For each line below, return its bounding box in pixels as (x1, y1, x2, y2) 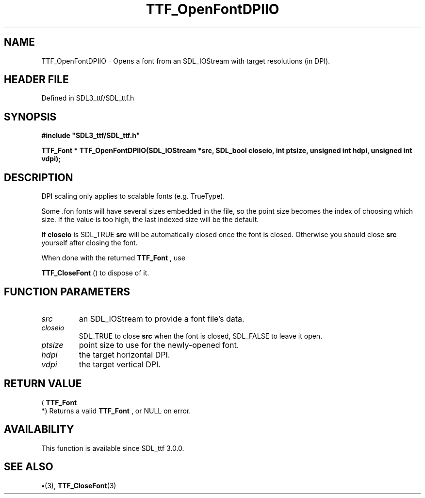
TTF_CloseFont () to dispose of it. (41, 269, 149, 277)
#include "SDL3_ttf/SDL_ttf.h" (41, 131, 140, 140)
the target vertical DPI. (79, 359, 161, 369)
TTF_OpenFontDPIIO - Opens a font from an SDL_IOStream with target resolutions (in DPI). (41, 56, 330, 65)
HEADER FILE (4, 73, 69, 86)
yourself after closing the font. (41, 239, 138, 247)
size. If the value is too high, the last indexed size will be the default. (41, 215, 259, 224)
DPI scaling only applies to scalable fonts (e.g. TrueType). (41, 192, 225, 201)
